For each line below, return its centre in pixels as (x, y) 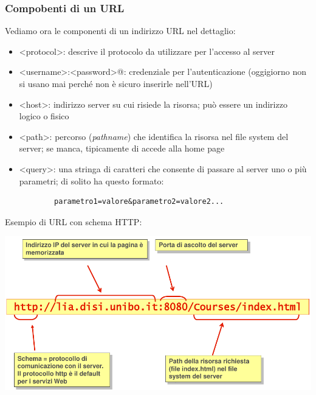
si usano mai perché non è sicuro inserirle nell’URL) (116, 83)
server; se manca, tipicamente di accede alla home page (122, 148)
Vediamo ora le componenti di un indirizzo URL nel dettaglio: (120, 31)
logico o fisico (44, 116)
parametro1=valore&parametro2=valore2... (139, 202)
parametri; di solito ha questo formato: (91, 180)
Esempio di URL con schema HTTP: (74, 221)
